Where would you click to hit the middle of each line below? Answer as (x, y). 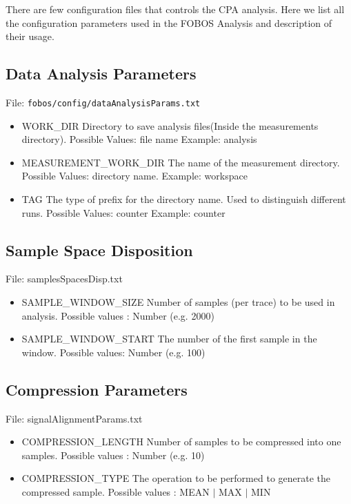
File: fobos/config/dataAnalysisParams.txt (103, 102)
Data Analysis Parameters (101, 74)
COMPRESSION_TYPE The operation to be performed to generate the (176, 478)
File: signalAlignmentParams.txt (74, 418)
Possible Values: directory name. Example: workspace (134, 176)
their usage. (30, 36)
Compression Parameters (97, 389)
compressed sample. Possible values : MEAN (116, 491)
